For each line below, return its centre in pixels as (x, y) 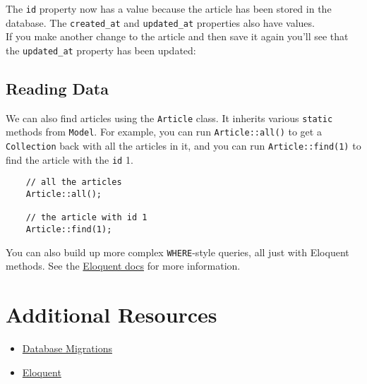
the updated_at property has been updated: (101, 50)
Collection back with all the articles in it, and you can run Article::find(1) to (183, 146)
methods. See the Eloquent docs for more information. (123, 266)
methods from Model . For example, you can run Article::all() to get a (164, 132)
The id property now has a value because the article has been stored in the (169, 8)
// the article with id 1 (86, 218)
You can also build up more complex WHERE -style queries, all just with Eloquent (178, 252)
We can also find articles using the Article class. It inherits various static (169, 118)
